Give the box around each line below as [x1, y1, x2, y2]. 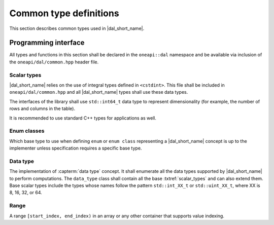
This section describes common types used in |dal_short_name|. [9, 25, 145, 31]
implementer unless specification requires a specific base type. [9, 145, 142, 152]
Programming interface [9, 39, 85, 47]
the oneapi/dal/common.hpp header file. [9, 59, 99, 65]
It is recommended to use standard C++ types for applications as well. [9, 115, 157, 121]
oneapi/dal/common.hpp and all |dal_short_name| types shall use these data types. [9, 89, 188, 95]
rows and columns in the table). [9, 105, 76, 111]
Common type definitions [9, 8, 119, 19]
